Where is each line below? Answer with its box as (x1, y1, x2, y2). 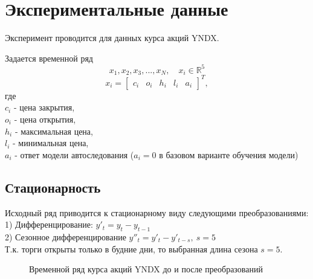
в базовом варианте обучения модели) (159, 148, 298, 161)
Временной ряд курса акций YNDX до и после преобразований (29, 263, 263, 275)
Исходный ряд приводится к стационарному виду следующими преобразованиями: (5, 206, 309, 219)
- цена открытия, (14, 112, 76, 125)
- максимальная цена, (15, 124, 93, 137)
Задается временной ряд (5, 51, 93, 64)
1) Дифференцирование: (5, 218, 93, 231)
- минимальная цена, (13, 136, 89, 149)
